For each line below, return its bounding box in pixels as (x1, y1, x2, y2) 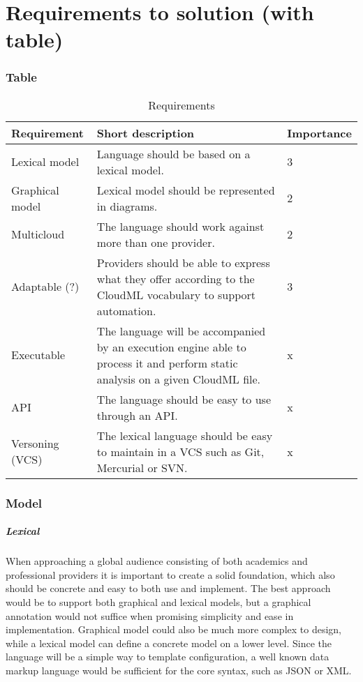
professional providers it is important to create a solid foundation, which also (6, 567, 335, 582)
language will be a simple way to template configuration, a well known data (6, 649, 329, 664)
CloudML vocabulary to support (96, 286, 255, 303)
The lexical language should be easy (96, 427, 273, 444)
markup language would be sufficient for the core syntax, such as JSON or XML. (6, 662, 352, 677)
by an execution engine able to (96, 338, 246, 355)
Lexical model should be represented (96, 181, 275, 198)
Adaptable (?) (11, 278, 80, 295)
